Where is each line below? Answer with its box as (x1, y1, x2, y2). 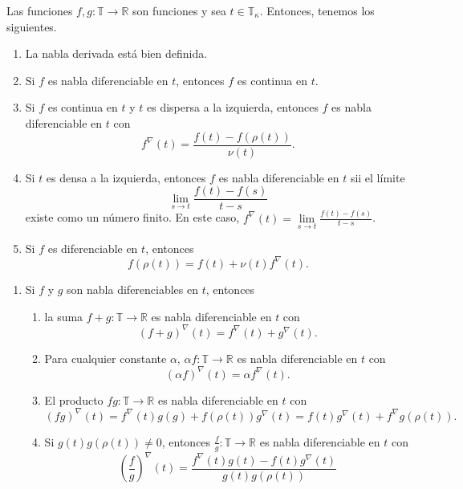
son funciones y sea (132, 2, 226, 18)
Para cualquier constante (44, 349, 167, 366)
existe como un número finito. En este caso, (25, 209, 240, 226)
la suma (44, 308, 83, 324)
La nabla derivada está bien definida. (25, 45, 208, 62)
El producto (44, 391, 104, 408)
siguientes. (6, 18, 57, 35)
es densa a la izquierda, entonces (46, 169, 206, 185)
